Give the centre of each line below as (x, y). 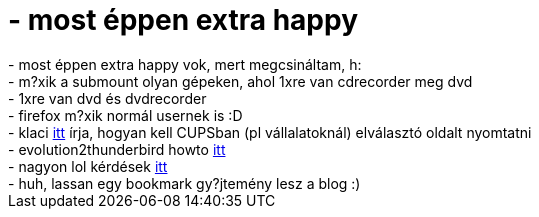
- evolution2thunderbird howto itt (117, 149)
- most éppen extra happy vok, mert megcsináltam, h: (185, 64)
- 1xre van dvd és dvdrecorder (107, 98)
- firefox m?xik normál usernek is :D (125, 115)
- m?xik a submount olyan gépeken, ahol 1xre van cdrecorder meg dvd (240, 81)
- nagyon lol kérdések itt (88, 166)
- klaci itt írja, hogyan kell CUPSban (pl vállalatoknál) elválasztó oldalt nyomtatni (270, 132)
